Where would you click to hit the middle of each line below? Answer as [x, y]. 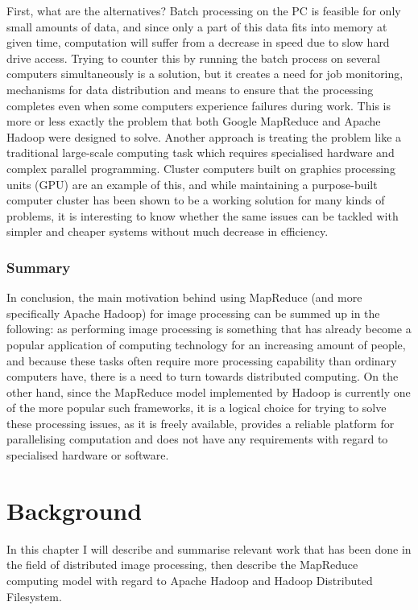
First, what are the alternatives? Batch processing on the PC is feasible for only [204, 10]
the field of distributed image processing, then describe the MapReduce [182, 565]
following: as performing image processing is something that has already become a [209, 329]
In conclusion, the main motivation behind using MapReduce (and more [184, 297]
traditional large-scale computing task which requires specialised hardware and [201, 152]
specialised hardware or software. [88, 455]
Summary [39, 267]
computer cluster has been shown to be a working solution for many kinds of [196, 200]
